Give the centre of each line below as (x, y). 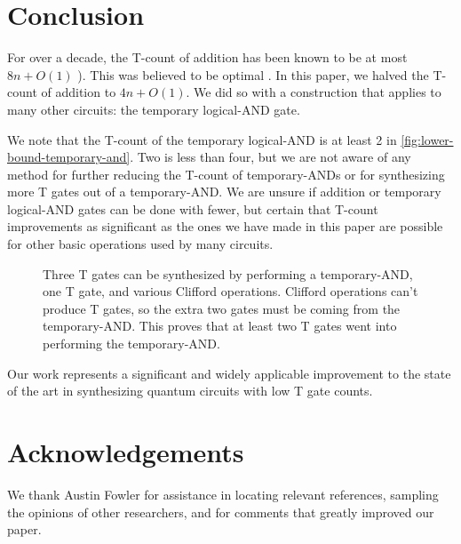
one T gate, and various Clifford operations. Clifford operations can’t (230, 291)
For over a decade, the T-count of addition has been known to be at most (207, 57)
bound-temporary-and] (69, 157)
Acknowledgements (126, 452)
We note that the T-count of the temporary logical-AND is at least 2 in (202, 139)
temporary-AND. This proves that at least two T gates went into (220, 326)
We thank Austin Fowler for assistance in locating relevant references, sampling (223, 494)
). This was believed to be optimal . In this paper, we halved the (253, 74)
